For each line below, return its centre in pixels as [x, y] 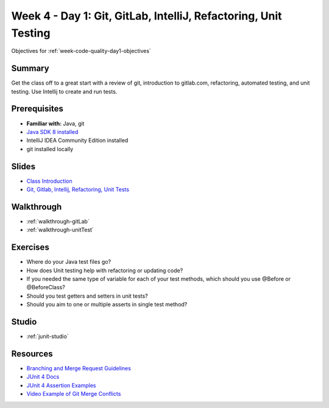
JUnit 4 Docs [43, 377]
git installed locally [50, 149]
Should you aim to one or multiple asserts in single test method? [107, 304]
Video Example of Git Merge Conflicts [74, 394]
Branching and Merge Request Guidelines [79, 368]
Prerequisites [37, 109]
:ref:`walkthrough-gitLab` [58, 221]
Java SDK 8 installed [52, 132]
